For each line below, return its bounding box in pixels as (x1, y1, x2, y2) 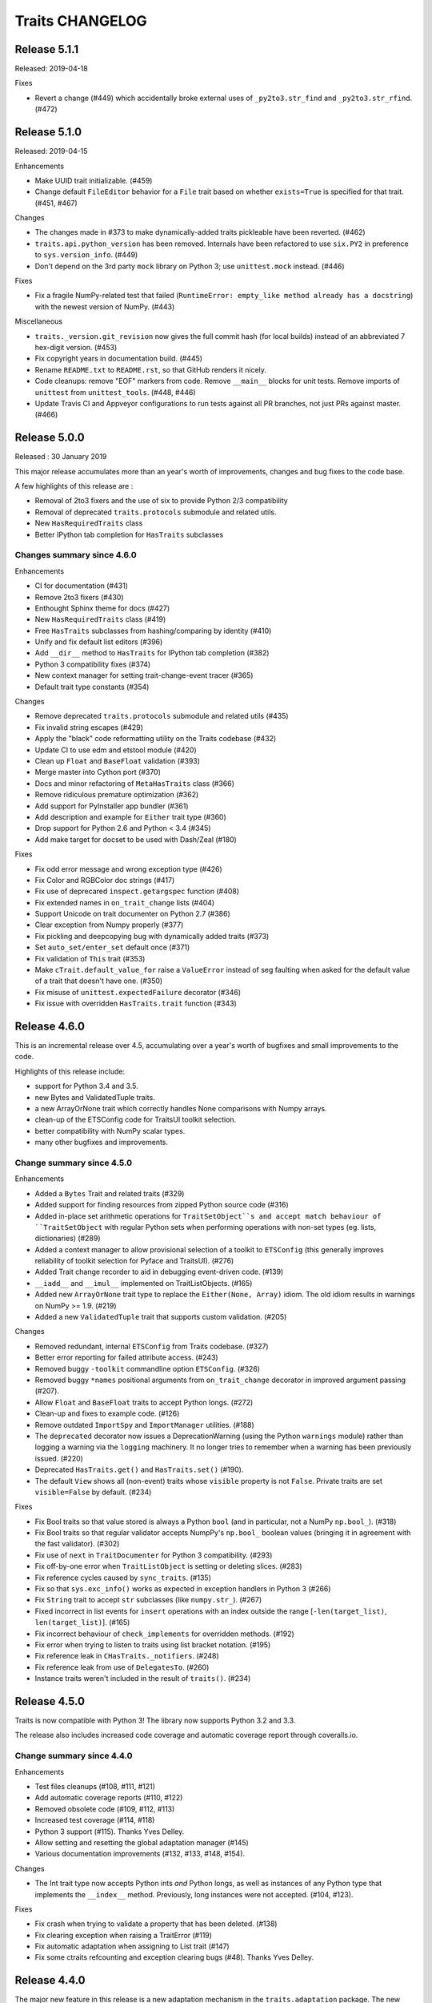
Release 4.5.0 (14, 1695, 86, 1708)
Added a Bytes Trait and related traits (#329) (34, 1188, 185, 1198)
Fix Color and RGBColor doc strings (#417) (34, 875, 175, 885)
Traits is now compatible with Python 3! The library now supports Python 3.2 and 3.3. (14, 1715, 296, 1726)
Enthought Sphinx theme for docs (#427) (34, 603, 170, 613)
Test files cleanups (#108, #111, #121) (34, 1781, 156, 1791)
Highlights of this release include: (14, 1066, 126, 1076)
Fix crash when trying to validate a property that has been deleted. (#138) (34, 1919, 278, 1928)
